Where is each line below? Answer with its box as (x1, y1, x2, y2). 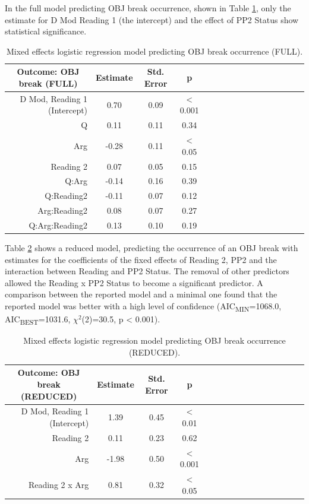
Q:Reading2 (45, 189, 88, 202)
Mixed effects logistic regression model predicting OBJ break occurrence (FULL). (6, 45, 303, 57)
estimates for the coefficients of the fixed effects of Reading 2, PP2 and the (5, 253, 277, 265)
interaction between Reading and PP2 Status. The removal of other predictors (5, 265, 289, 277)
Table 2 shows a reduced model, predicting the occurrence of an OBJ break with (5, 242, 298, 253)
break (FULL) (18, 77, 78, 89)
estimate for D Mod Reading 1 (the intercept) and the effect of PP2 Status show (5, 13, 299, 26)
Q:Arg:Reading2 (29, 218, 88, 231)
